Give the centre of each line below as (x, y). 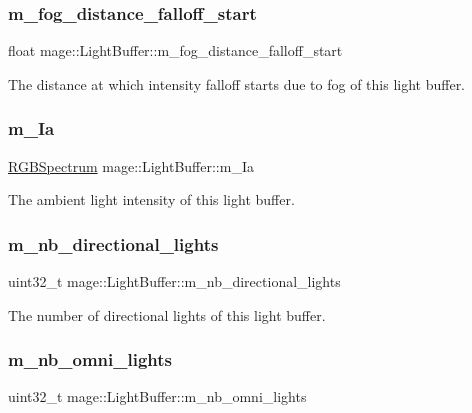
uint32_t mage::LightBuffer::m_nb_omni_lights (157, 396)
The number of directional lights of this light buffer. (167, 314)
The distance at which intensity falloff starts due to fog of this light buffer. (237, 83)
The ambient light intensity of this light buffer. (151, 199)
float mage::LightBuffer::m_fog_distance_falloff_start (175, 50)
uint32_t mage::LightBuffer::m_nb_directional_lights (174, 281)
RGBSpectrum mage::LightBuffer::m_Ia (131, 165)
